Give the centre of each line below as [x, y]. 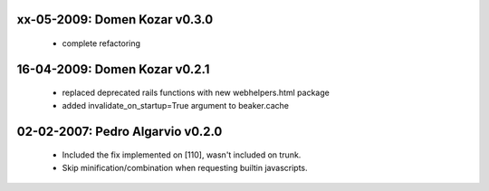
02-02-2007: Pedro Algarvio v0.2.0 [120, 131]
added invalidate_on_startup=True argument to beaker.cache [176, 105]
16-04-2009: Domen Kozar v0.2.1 [113, 69]
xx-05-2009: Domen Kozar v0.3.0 [115, 19]
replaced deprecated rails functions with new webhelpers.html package [196, 93]
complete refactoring [101, 43]
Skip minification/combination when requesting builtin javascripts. [185, 167]
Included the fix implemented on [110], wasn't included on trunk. [182, 155]
